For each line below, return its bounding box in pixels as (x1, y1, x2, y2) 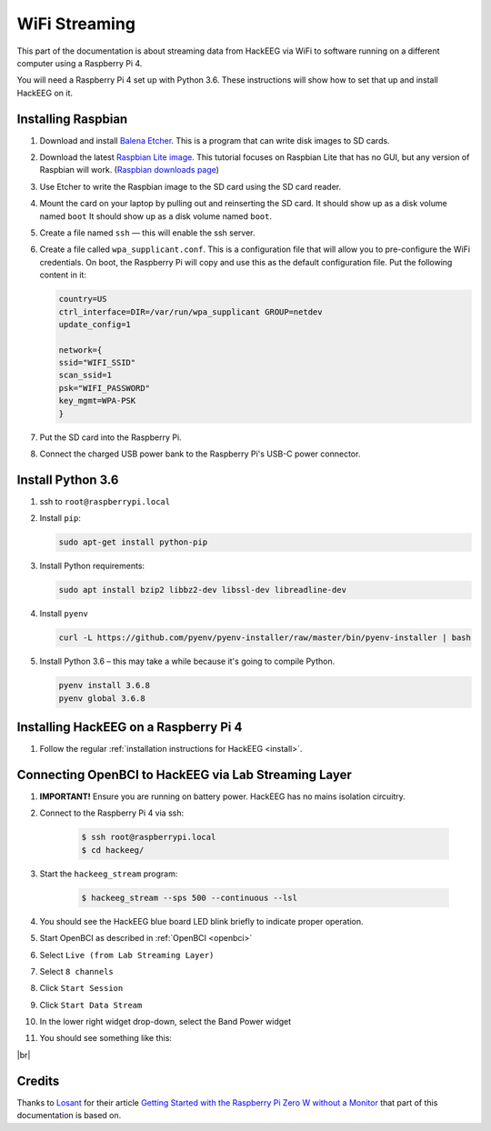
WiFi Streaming (16, 14, 136, 34)
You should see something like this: (39, 1033, 173, 1044)
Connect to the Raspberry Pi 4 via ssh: (39, 807, 185, 818)
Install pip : (39, 513, 81, 524)
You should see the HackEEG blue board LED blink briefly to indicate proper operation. (39, 916, 364, 926)
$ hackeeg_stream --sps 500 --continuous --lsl (81, 892, 297, 903)
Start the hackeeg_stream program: (39, 868, 178, 879)
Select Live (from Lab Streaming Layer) (39, 949, 215, 960)
